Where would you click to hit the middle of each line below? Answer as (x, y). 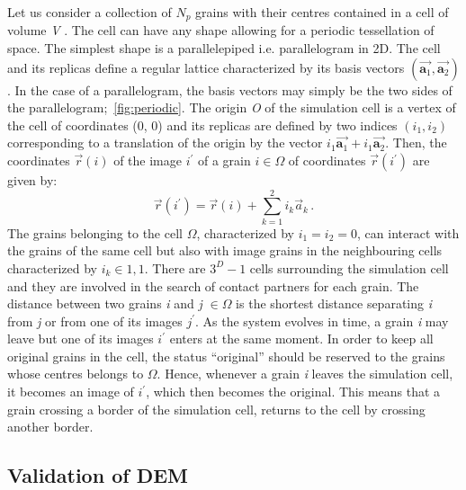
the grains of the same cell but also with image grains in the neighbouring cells (225, 250)
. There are (175, 267)
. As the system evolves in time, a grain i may (322, 321)
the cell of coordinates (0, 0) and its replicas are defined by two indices (202, 125)
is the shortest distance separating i (334, 303)
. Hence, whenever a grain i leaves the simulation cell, (305, 374)
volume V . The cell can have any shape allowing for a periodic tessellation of (221, 30)
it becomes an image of (71, 392)
